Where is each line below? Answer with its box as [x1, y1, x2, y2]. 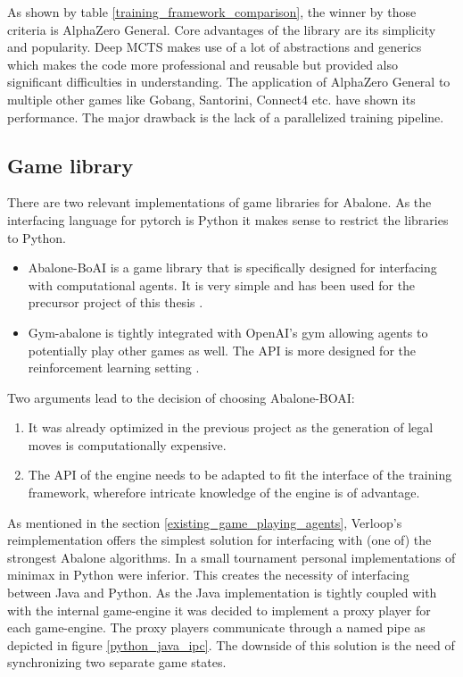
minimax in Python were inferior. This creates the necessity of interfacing [7, 565, 409, 584]
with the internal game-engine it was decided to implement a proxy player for [7, 600, 431, 619]
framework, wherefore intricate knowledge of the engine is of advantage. [28, 483, 420, 502]
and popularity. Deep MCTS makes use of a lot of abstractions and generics [7, 38, 422, 56]
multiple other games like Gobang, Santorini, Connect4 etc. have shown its [7, 89, 416, 108]
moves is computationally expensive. [28, 435, 227, 454]
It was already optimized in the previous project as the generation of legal [28, 418, 434, 437]
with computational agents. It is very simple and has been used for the [28, 275, 416, 294]
